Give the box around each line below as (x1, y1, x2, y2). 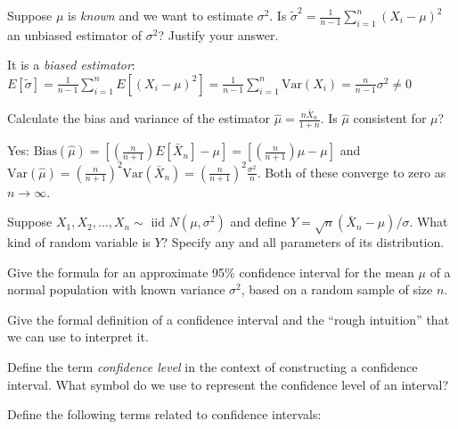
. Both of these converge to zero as (257, 162, 446, 181)
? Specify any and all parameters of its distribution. (161, 232, 445, 251)
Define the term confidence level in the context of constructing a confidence (7, 357, 418, 375)
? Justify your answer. (158, 25, 279, 44)
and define (230, 212, 287, 231)
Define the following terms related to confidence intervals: (7, 405, 322, 424)
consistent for (353, 109, 427, 128)
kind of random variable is (7, 232, 151, 251)
